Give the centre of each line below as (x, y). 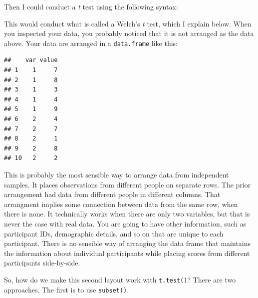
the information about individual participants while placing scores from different (127, 253)
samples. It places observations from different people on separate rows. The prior (128, 184)
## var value (31, 60)
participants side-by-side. (42, 263)
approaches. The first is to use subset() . (67, 289)
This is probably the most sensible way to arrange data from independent (117, 174)
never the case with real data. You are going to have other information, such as (125, 223)
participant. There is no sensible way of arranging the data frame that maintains (128, 243)
